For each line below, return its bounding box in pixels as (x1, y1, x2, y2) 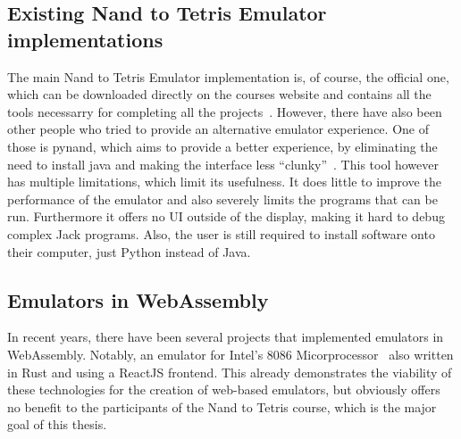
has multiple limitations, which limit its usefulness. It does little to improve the (7, 172, 441, 191)
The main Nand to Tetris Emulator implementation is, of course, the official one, (7, 67, 449, 86)
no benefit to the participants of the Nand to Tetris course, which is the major (7, 397, 437, 416)
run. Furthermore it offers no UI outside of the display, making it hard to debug (7, 207, 445, 226)
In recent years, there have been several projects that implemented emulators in (7, 327, 444, 346)
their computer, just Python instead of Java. (7, 242, 251, 261)
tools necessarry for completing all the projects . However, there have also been (7, 102, 442, 120)
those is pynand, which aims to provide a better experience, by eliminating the (7, 137, 438, 155)
